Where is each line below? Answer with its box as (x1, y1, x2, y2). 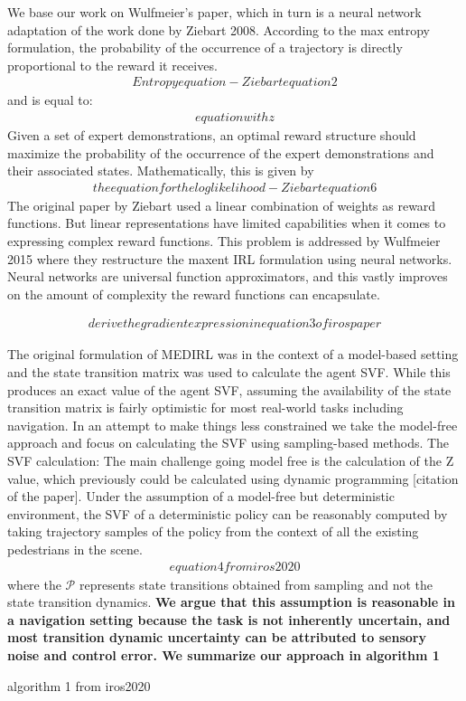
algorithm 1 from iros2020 (7, 676, 151, 695)
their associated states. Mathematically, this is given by (7, 161, 314, 180)
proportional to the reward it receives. (7, 55, 218, 74)
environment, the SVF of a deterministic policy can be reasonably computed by (7, 504, 448, 523)
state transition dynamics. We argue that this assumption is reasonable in (7, 592, 455, 611)
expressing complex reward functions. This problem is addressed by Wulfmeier (7, 232, 441, 251)
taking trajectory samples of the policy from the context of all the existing (7, 522, 419, 541)
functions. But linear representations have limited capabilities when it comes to (7, 213, 446, 232)
